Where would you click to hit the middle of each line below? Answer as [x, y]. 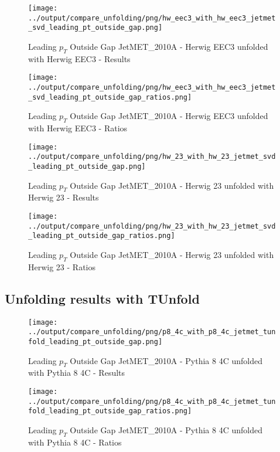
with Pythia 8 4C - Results [77, 373]
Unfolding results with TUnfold [102, 298]
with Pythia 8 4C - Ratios [75, 442]
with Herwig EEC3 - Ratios [78, 128]
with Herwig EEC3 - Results [79, 58]
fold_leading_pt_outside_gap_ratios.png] [110, 411]
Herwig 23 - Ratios [62, 266]
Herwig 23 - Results [64, 197]
